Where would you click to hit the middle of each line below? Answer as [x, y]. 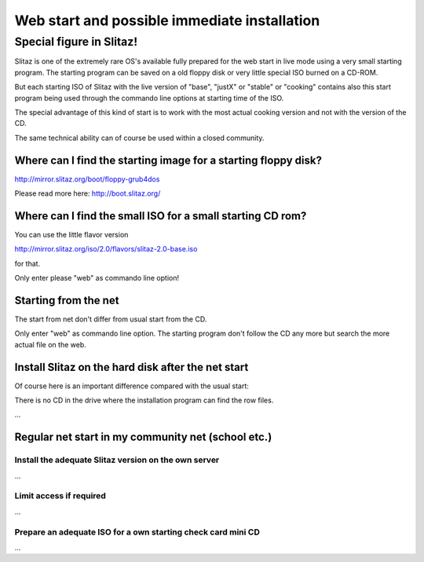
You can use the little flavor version [71, 234]
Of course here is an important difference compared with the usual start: [132, 386]
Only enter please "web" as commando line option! [97, 278]
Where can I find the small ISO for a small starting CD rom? [161, 216]
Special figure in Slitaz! [76, 42]
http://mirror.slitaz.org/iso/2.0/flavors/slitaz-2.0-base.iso [106, 249]
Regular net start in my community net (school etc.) [143, 437]
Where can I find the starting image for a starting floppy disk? [168, 160]
